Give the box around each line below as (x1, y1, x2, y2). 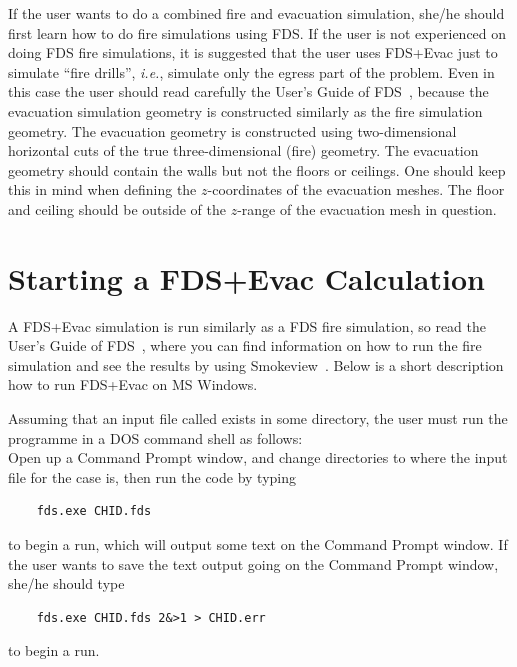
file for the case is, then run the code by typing (8, 466, 297, 487)
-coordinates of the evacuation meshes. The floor (207, 179, 505, 200)
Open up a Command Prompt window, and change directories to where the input (8, 447, 508, 468)
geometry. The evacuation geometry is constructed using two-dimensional (8, 120, 457, 141)
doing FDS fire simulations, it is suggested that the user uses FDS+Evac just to (8, 42, 498, 63)
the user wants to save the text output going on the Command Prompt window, (8, 553, 499, 574)
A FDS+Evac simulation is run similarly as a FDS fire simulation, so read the (8, 315, 486, 336)
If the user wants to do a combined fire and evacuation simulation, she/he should (8, 3, 505, 23)
